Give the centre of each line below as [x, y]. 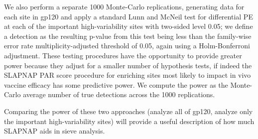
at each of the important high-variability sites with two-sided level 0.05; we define [129, 26]
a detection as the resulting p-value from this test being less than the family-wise [128, 36]
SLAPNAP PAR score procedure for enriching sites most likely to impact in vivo [128, 75]
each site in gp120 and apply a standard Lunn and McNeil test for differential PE [129, 16]
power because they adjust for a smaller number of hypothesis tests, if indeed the [128, 65]
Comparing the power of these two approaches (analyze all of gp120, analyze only [129, 111]
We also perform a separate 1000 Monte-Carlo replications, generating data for [124, 6]
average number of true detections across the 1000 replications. [119, 94]
